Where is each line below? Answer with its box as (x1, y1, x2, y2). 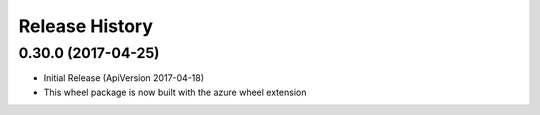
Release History (18, 15, 154, 37)
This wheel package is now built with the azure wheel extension (43, 86, 307, 98)
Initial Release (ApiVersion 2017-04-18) (43, 72, 205, 84)
